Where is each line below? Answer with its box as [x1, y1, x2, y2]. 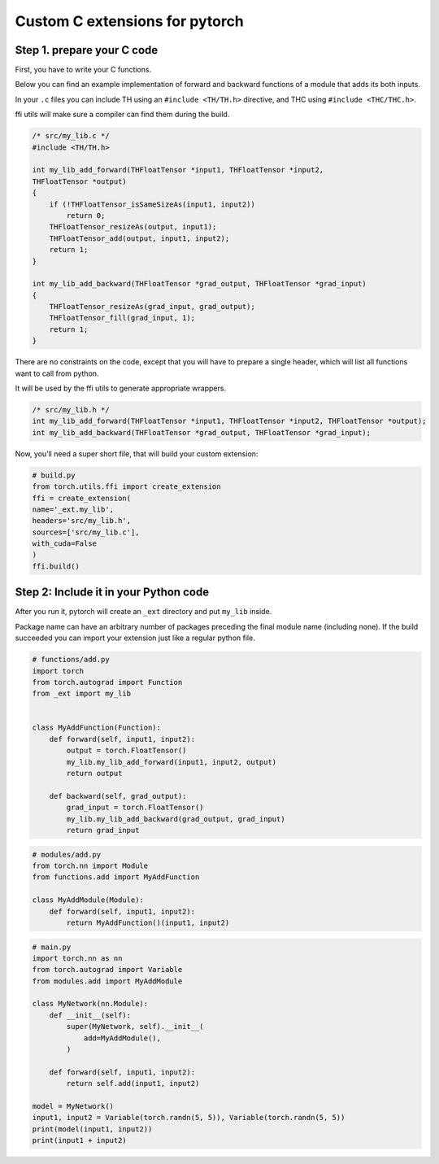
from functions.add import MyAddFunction [32, 873, 200, 882]
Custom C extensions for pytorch [15, 12, 244, 30]
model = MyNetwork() [32, 1101, 114, 1110]
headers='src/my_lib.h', [32, 517, 132, 525]
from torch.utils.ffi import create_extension [32, 482, 221, 491]
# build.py [32, 470, 76, 480]
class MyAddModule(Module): [32, 896, 144, 905]
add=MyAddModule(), [83, 1033, 162, 1043]
